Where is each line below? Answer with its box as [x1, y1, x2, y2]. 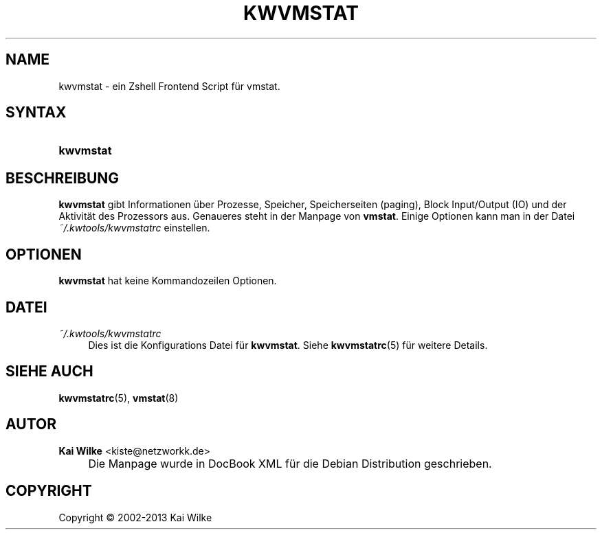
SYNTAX [5, 104, 67, 122]
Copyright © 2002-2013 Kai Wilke [58, 511, 212, 523]
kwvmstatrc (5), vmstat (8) [58, 391, 179, 404]
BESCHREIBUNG [5, 169, 120, 187]
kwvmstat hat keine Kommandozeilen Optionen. [58, 275, 277, 287]
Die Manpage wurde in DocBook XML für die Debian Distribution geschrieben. [88, 456, 492, 470]
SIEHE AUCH [5, 363, 93, 380]
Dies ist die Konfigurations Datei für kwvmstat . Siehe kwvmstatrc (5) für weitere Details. [88, 339, 488, 351]
